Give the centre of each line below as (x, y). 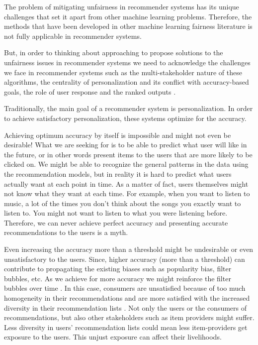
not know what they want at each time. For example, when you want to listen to (127, 193)
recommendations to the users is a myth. (66, 232)
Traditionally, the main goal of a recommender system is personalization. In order (129, 108)
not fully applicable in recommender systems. (73, 36)
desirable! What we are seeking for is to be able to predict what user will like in (126, 145)
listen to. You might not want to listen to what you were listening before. (116, 213)
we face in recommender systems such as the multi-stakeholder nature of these (123, 72)
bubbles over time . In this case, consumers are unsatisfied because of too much (125, 288)
